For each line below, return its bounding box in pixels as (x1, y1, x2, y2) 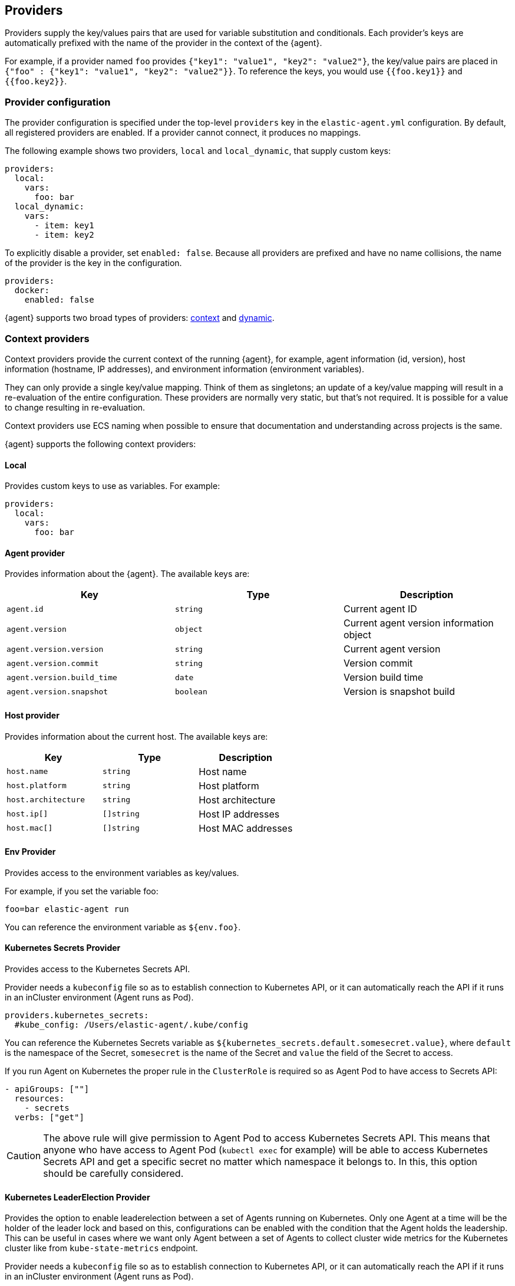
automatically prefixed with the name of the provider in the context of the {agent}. (5, 38, 322, 48)
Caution (6, 1150, 41, 1162)
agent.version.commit (6, 658, 99, 668)
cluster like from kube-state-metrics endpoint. (5, 1243, 198, 1254)
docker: (14, 286, 49, 296)
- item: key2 (34, 230, 94, 240)
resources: (14, 1094, 65, 1104)
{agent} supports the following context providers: (5, 438, 196, 449)
